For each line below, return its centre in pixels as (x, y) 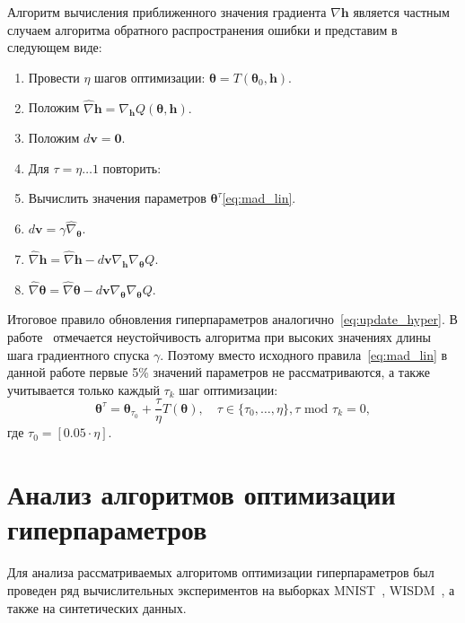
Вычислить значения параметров (117, 198)
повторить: (132, 167)
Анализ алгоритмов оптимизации (202, 494)
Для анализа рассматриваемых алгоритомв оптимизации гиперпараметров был (221, 572)
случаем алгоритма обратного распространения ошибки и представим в (202, 29)
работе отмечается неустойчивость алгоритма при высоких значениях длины (219, 337)
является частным (401, 12)
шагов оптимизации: (150, 77)
